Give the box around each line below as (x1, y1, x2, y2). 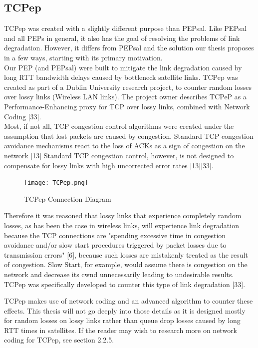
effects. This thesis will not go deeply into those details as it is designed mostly (4, 305, 246, 316)
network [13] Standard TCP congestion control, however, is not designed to (4, 150, 234, 160)
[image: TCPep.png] (24, 179, 88, 187)
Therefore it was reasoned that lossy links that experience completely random (4, 210, 242, 221)
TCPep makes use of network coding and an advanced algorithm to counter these (4, 296, 253, 306)
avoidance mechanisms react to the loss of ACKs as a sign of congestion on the (4, 140, 245, 151)
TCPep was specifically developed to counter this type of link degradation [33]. (4, 279, 246, 289)
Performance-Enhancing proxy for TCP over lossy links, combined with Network (4, 101, 250, 111)
